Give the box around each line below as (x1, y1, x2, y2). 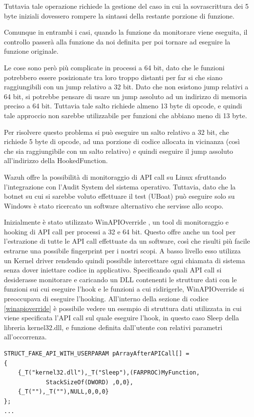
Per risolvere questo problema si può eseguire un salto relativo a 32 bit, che (4, 126, 229, 137)
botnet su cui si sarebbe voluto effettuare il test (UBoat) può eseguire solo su (4, 191, 235, 201)
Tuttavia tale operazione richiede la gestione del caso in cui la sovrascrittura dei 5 (4, 1, 249, 11)
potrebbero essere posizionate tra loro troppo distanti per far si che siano (4, 72, 223, 82)
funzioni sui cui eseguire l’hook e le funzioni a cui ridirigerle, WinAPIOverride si (4, 284, 244, 294)
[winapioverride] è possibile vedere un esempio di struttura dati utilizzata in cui (4, 303, 242, 313)
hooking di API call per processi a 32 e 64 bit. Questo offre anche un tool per (4, 226, 236, 236)
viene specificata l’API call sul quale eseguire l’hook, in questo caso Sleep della (4, 313, 239, 323)
